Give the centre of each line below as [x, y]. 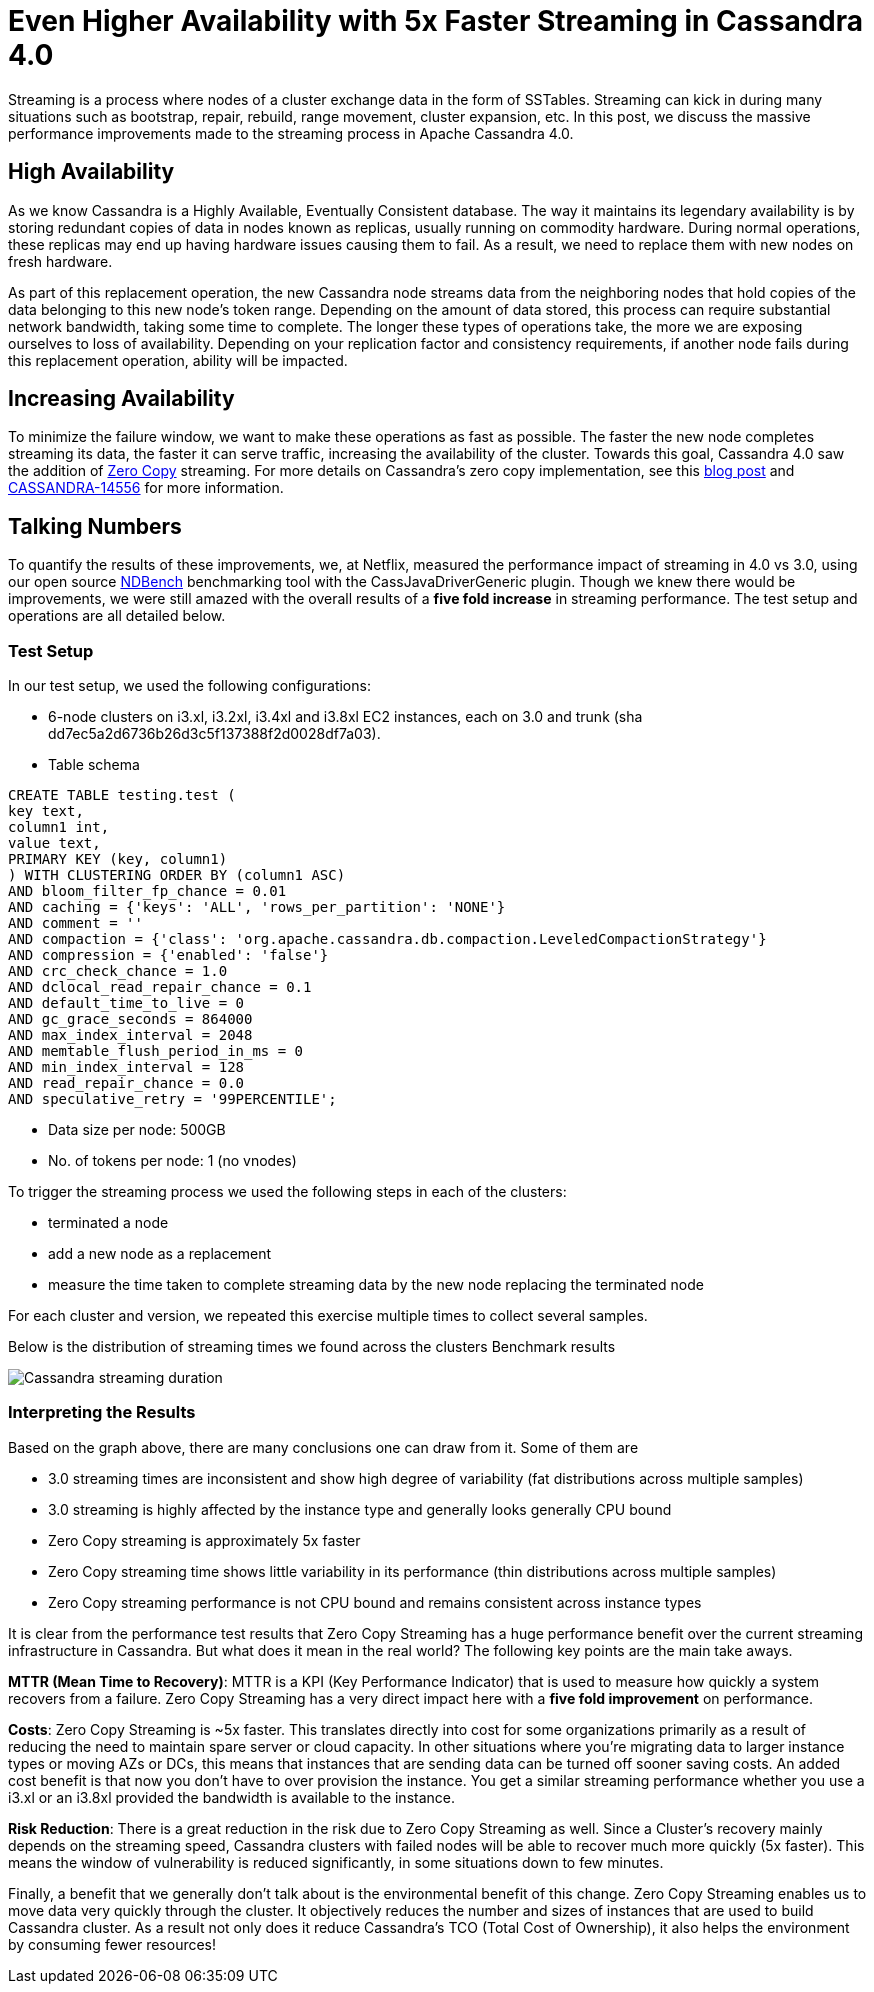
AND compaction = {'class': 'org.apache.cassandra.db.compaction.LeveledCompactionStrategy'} [387, 939]
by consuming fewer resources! [112, 1944]
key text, [46, 811]
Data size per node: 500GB [137, 1130]
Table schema [94, 765]
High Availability [91, 172]
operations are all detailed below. [117, 616]
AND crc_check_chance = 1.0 [118, 971]
